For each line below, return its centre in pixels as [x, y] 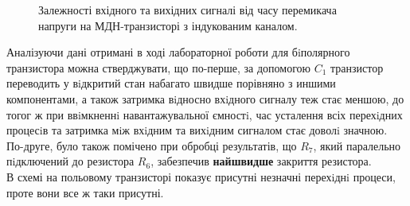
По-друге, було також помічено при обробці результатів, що [152, 145]
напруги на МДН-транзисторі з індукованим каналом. [168, 25]
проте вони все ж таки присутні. [85, 192]
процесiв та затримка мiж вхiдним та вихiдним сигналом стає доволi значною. [197, 130]
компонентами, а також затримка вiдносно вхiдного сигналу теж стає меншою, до [205, 98]
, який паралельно [357, 145]
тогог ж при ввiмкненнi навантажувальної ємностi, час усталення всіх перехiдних [205, 114]
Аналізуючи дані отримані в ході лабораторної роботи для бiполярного [178, 52]
